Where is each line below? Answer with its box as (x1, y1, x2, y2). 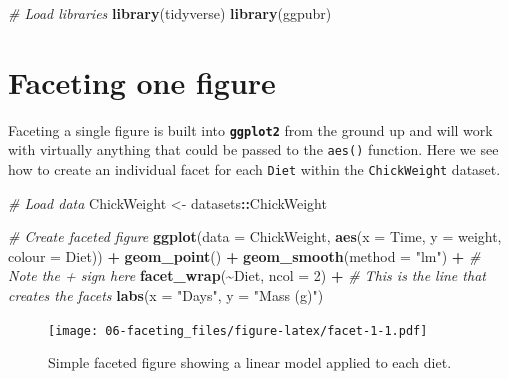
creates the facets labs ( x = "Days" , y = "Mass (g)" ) (8, 285, 324, 306)
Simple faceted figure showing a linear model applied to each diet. (48, 352, 452, 373)
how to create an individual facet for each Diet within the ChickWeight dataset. (8, 159, 501, 180)
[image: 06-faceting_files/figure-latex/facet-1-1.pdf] (48, 323, 428, 338)
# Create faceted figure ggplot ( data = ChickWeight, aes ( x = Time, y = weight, (8, 226, 502, 247)
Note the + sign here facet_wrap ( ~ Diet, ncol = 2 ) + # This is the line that (8, 265, 486, 286)
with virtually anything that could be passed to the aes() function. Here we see (8, 139, 499, 160)
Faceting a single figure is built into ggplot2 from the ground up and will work (8, 119, 493, 140)
